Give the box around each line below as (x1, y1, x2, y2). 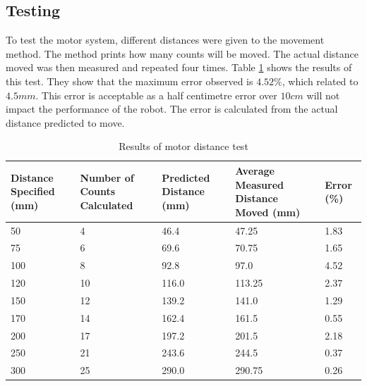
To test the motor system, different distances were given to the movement (6, 32, 325, 47)
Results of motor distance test (119, 139, 248, 154)
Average (235, 163, 275, 178)
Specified (11, 184, 55, 199)
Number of (80, 170, 134, 185)
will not (306, 87, 340, 102)
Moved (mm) (235, 204, 301, 219)
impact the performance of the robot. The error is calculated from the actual (6, 101, 338, 116)
